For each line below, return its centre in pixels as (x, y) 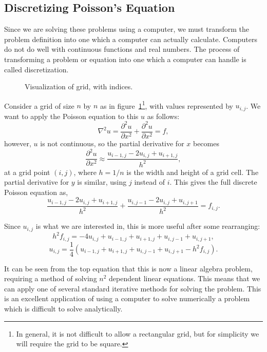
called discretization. (36, 69)
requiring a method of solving (51, 278)
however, (18, 143)
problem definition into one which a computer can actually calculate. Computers (131, 39)
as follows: (163, 116)
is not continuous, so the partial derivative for (112, 143)
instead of (149, 182)
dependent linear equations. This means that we (185, 278)
